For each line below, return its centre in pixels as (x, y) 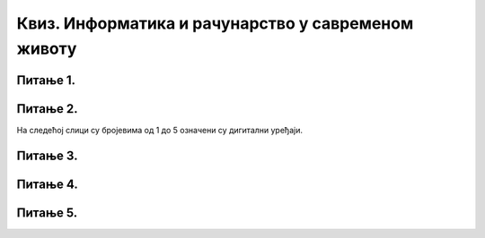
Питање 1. (46, 80)
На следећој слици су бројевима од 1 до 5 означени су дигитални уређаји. (159, 130)
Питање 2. (47, 109)
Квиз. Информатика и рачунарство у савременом (215, 23)
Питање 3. (47, 155)
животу (47, 48)
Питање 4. (47, 184)
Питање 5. (47, 212)
